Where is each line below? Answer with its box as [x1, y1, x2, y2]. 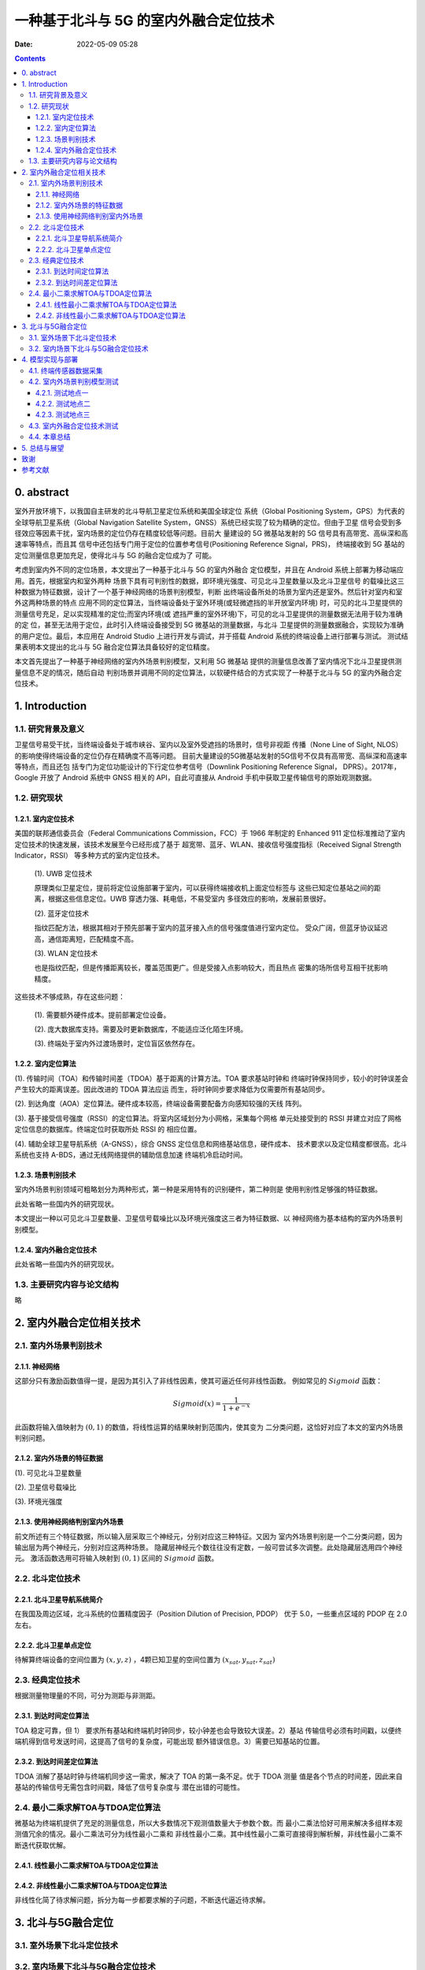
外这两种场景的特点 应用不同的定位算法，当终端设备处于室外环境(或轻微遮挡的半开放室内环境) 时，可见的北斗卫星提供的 [14, 598, 403, 608]
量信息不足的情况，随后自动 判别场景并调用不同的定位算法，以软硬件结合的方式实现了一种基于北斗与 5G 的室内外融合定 [14, 667, 402, 677]
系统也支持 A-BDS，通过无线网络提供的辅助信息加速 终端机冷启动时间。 [14, 1150, 247, 1160]
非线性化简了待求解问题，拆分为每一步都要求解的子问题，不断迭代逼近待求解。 [14, 1895, 270, 1905]
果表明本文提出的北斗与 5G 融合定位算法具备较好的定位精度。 [14, 642, 214, 652]
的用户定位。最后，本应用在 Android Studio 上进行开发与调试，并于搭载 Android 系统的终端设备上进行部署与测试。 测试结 [14, 631, 408, 641]
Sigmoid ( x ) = [172, 1399, 222, 1408]
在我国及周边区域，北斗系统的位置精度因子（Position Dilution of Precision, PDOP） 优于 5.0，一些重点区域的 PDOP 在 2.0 [14, 1609, 408, 1619]
